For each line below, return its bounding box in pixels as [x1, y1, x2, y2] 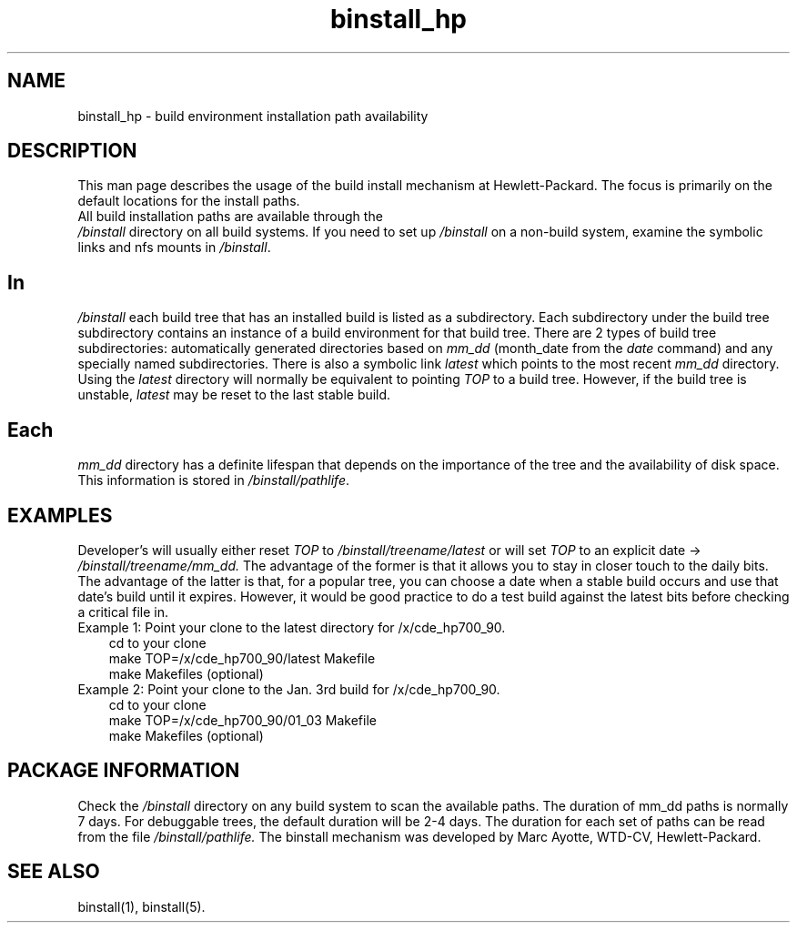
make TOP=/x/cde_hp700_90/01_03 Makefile [108, 712, 377, 728]
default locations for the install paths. [77, 193, 300, 209]
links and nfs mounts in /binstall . [77, 239, 271, 256]
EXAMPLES [7, 503, 113, 527]
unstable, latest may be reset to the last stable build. [77, 387, 391, 403]
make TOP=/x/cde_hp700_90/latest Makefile [108, 650, 376, 666]
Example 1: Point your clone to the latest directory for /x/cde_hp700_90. [77, 619, 506, 635]
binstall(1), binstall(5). [77, 898, 206, 915]
